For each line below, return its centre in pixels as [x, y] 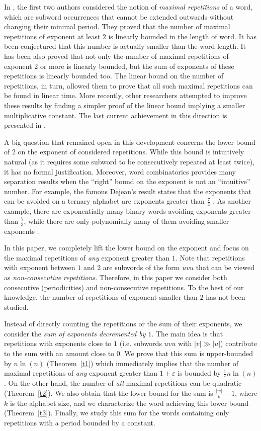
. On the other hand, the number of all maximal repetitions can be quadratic [123, 383]
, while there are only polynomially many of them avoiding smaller [126, 221]
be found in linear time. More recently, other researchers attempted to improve [125, 95]
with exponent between [40, 267]
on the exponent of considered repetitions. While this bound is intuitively [131, 152]
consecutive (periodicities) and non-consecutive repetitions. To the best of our [124, 287]
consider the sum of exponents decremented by [75, 333]
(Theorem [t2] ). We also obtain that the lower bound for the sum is [109, 393]
